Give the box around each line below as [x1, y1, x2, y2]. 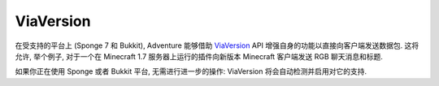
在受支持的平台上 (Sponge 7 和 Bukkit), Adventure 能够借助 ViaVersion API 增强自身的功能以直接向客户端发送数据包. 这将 [15, 41, 419, 50]
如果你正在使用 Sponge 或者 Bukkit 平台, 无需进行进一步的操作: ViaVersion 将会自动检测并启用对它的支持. [15, 67, 367, 76]
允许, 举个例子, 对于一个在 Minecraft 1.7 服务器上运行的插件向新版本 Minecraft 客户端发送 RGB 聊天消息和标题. [15, 51, 384, 61]
